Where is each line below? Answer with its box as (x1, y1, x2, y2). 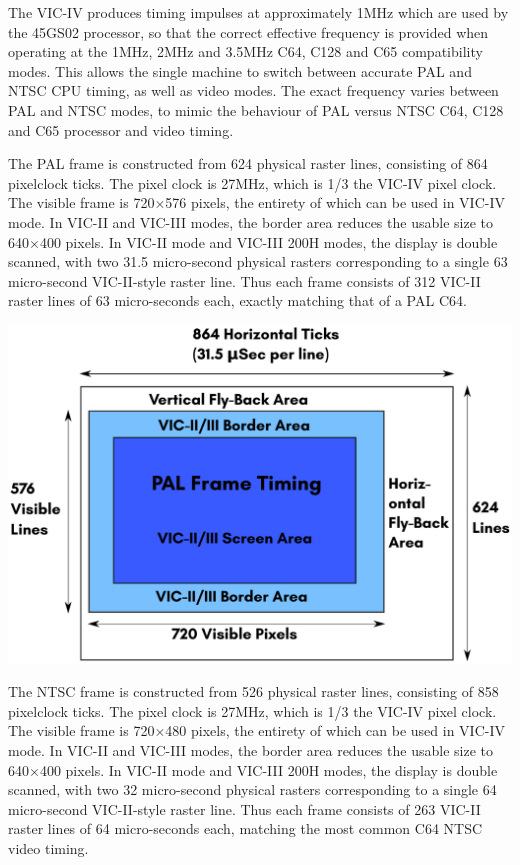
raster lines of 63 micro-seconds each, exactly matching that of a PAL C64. (8, 290, 467, 311)
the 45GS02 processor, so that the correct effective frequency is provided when (8, 21, 489, 42)
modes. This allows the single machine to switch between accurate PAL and (8, 60, 472, 81)
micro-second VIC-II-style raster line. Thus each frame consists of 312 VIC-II (8, 270, 481, 291)
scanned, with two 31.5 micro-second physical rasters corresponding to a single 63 (8, 251, 508, 272)
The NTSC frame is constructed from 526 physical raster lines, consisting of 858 (8, 681, 499, 702)
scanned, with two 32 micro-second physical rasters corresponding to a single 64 (8, 779, 497, 800)
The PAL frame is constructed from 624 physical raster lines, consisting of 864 (8, 153, 488, 174)
